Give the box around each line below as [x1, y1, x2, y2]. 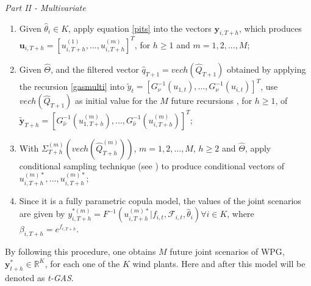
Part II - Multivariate [5, 1, 86, 13]
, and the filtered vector [51, 62, 139, 75]
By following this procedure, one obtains [5, 245, 156, 258]
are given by [19, 207, 65, 220]
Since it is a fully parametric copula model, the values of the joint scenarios [19, 194, 301, 207]
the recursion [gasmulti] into [19, 79, 124, 92]
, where [227, 207, 254, 220]
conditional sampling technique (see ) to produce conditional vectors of [19, 159, 285, 172]
